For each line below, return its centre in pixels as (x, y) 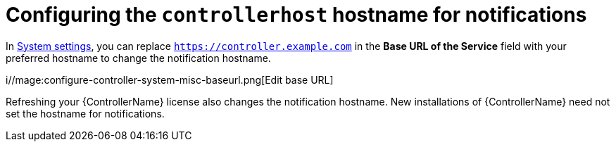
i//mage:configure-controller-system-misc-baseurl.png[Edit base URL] (170, 79)
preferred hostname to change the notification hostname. (138, 58)
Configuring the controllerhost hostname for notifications (296, 15)
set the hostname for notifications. (85, 113)
